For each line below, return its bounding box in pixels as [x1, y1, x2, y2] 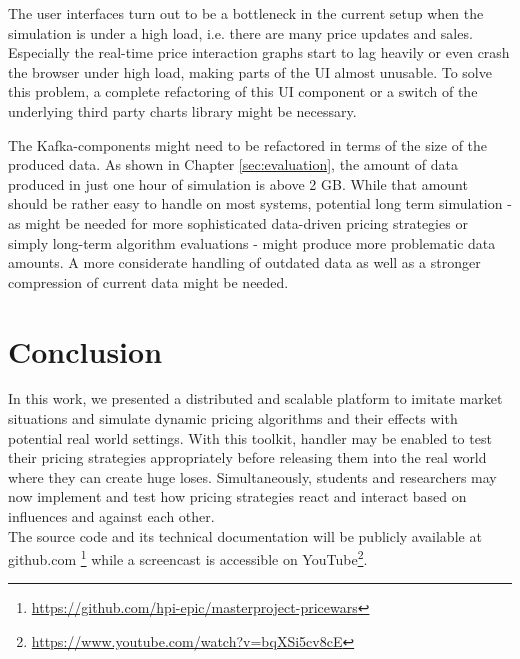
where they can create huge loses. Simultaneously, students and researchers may [8, 466, 497, 487]
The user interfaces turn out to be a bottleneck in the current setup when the [8, 3, 484, 23]
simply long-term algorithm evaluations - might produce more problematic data [8, 232, 496, 253]
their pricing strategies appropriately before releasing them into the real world [8, 447, 487, 468]
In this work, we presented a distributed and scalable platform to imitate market [8, 388, 503, 409]
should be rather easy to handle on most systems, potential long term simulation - [8, 193, 512, 214]
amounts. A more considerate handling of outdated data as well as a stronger [8, 252, 481, 273]
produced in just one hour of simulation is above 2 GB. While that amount [8, 173, 468, 194]
